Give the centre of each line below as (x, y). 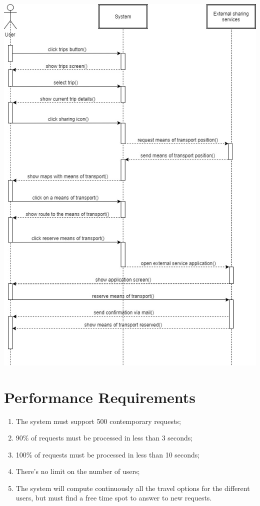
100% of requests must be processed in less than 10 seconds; (108, 454)
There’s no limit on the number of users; (78, 471)
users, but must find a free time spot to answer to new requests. (114, 498)
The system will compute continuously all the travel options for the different (133, 488)
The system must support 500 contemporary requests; (98, 421)
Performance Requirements (100, 397)
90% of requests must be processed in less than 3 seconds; (104, 438)
